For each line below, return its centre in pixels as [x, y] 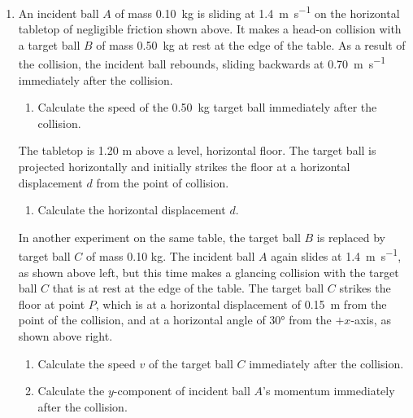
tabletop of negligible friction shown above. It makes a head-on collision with [210, 29]
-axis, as [371, 320]
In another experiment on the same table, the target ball [159, 237]
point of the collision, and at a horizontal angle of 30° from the [175, 320]
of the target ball [191, 363]
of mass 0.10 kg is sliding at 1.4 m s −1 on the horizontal [257, 12]
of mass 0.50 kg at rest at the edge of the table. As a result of [251, 44]
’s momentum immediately [328, 391]
